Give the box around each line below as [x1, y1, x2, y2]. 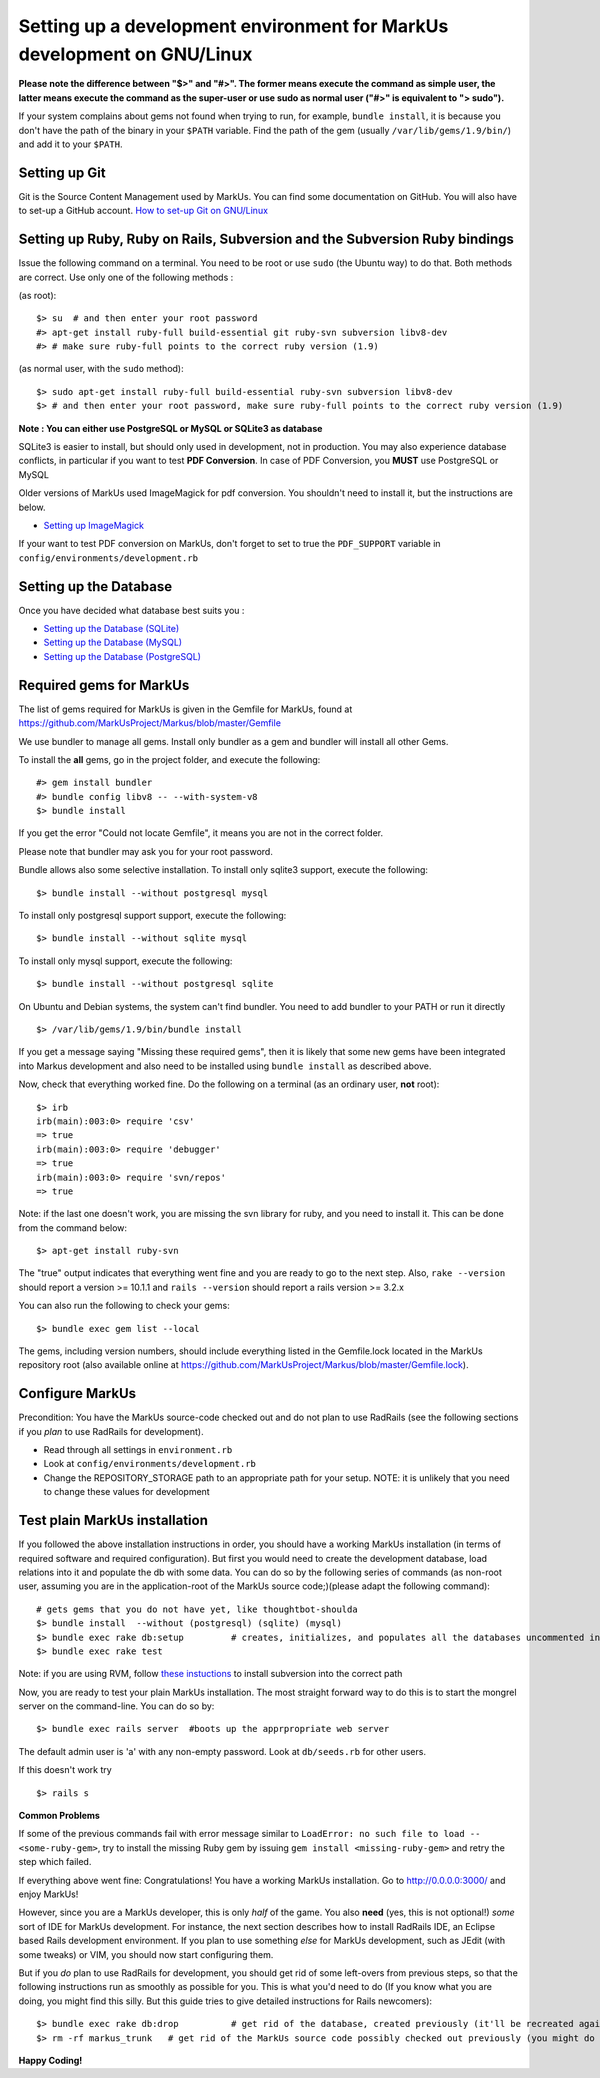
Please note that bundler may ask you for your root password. [18, 845, 274, 857]
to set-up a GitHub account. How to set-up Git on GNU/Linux [18, 205, 269, 217]
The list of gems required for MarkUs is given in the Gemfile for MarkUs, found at [18, 703, 353, 715]
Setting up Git [18, 164, 106, 181]
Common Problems [18, 1810, 100, 1822]
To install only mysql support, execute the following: [18, 955, 233, 967]
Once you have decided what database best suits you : [18, 604, 245, 616]
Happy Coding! [18, 2054, 83, 2066]
